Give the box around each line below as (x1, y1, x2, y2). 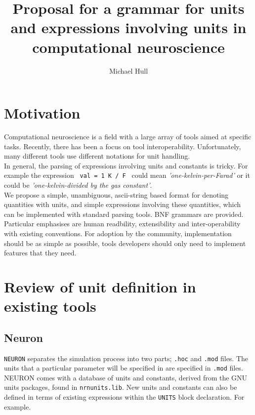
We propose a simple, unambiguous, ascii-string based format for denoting (4, 189, 229, 200)
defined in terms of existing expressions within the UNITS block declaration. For (4, 392, 245, 402)
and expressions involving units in (10, 17, 247, 38)
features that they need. (4, 248, 77, 258)
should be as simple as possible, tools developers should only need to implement (4, 238, 246, 248)
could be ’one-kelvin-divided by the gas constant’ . (4, 180, 152, 190)
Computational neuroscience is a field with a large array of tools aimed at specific (4, 131, 252, 142)
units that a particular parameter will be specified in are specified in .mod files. (4, 363, 243, 373)
